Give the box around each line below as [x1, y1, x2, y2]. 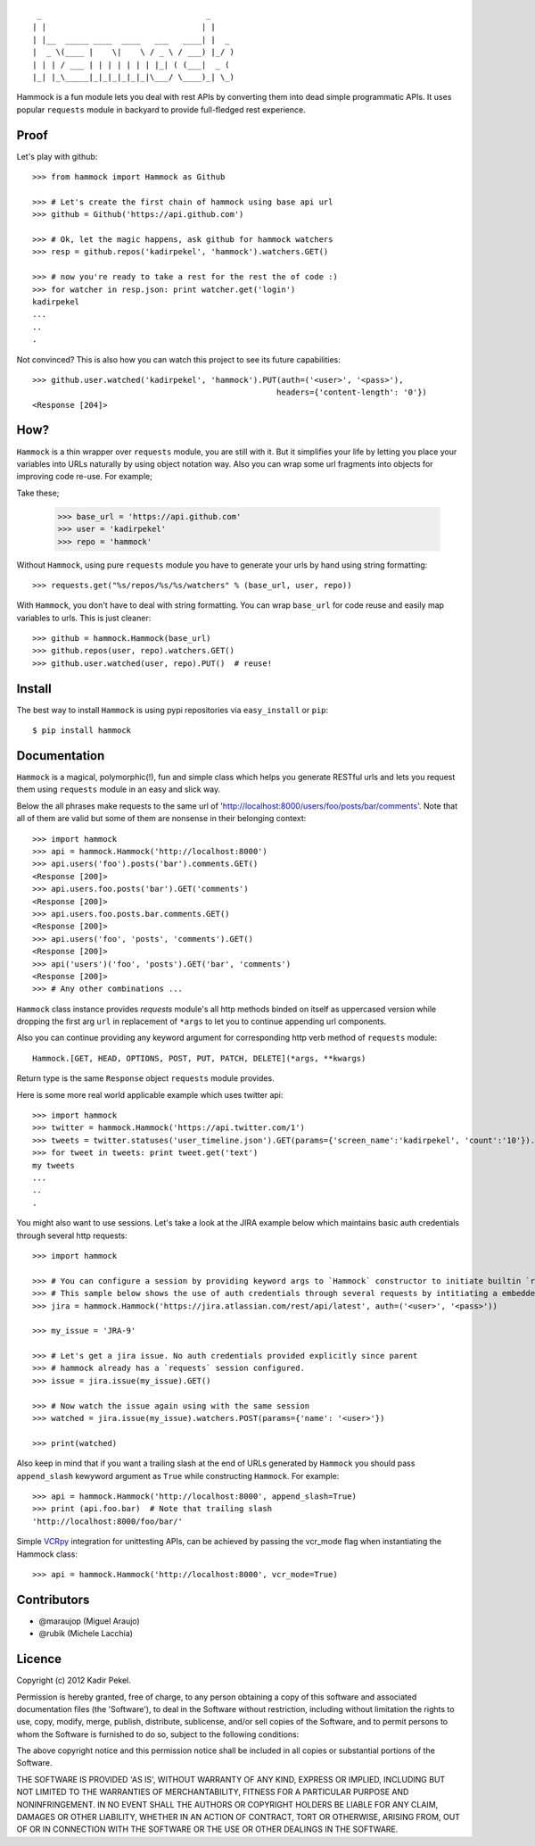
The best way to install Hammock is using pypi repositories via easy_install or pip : [16, 704, 329, 715]
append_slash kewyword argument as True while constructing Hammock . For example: [16, 1470, 340, 1481]
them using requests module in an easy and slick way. [16, 784, 221, 794]
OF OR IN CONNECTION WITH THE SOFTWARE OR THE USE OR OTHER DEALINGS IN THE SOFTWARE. [16, 1824, 399, 1834]
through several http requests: [16, 1230, 128, 1241]
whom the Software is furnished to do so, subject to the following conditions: [16, 1728, 300, 1740]
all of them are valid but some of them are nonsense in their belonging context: [16, 813, 307, 824]
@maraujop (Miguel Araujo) [38, 1616, 140, 1626]
